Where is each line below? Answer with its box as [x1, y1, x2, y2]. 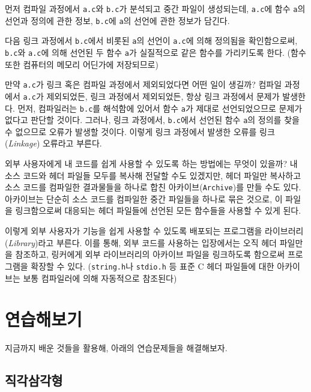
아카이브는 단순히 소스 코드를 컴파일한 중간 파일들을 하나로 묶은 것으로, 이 [5, 192, 283, 205]
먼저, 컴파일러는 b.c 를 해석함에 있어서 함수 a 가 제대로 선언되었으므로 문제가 [17, 101, 303, 114]
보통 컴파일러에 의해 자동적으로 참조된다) [23, 271, 177, 284]
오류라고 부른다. [42, 137, 102, 149]
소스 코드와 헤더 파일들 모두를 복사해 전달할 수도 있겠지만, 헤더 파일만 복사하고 [5, 169, 301, 181]
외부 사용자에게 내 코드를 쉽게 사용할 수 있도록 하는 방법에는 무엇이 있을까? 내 [5, 157, 298, 170]
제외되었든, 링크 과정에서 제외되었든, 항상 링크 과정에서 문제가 [46, 89, 280, 102]
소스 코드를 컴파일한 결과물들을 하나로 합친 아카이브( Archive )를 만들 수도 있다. [5, 181, 301, 193]
